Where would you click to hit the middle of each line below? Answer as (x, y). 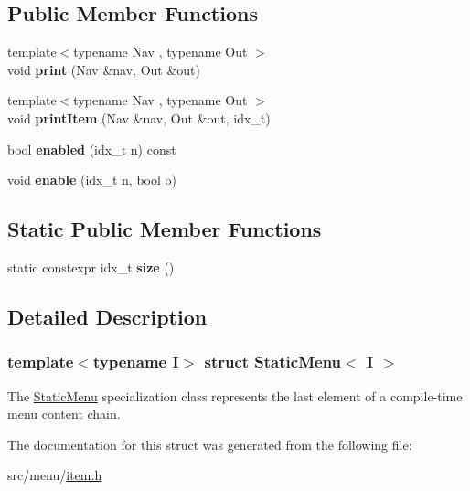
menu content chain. (64, 414)
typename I (136, 362)
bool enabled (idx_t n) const (92, 149)
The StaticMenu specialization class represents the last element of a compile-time (235, 395)
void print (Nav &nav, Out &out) (104, 69)
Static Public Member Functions (165, 229)
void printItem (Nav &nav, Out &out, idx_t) (139, 117)
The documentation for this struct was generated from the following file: (210, 444)
